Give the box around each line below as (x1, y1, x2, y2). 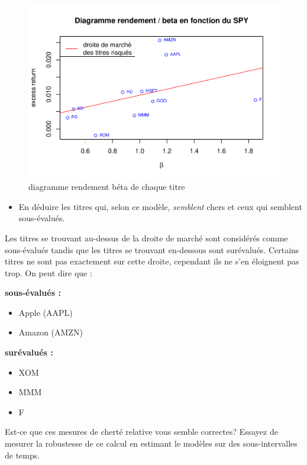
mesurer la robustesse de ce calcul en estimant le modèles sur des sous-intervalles (5, 437, 298, 450)
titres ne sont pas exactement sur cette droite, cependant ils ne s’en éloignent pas (5, 255, 299, 267)
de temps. (5, 448, 40, 461)
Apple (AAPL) (18, 306, 73, 318)
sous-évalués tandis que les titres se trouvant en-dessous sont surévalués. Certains (5, 243, 299, 256)
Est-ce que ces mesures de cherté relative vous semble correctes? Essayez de (5, 425, 278, 438)
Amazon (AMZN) (18, 326, 83, 338)
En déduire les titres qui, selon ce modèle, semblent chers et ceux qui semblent (18, 200, 302, 212)
